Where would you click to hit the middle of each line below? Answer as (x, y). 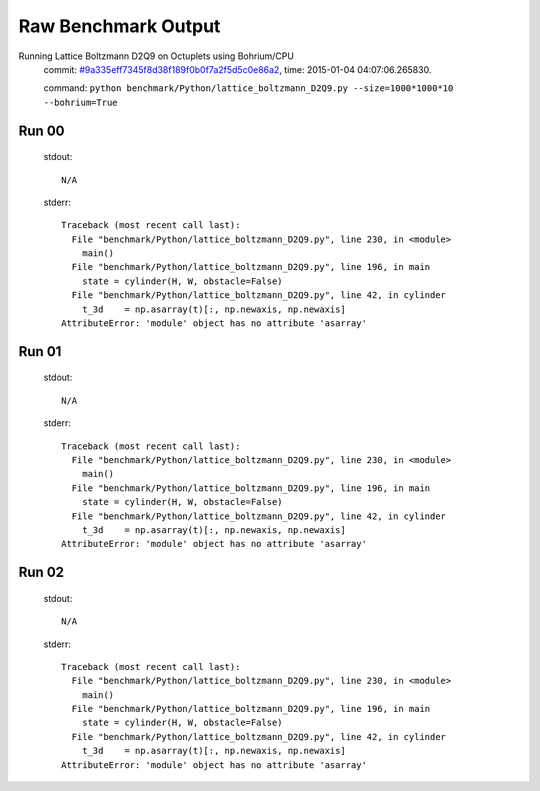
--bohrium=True (81, 102)
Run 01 (40, 351)
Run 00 (41, 130)
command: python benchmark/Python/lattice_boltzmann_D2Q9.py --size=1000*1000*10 (248, 88)
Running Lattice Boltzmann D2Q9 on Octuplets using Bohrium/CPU (156, 56)
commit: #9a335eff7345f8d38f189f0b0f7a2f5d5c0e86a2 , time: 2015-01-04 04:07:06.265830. (237, 69)
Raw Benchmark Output (119, 26)
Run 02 (41, 572)
